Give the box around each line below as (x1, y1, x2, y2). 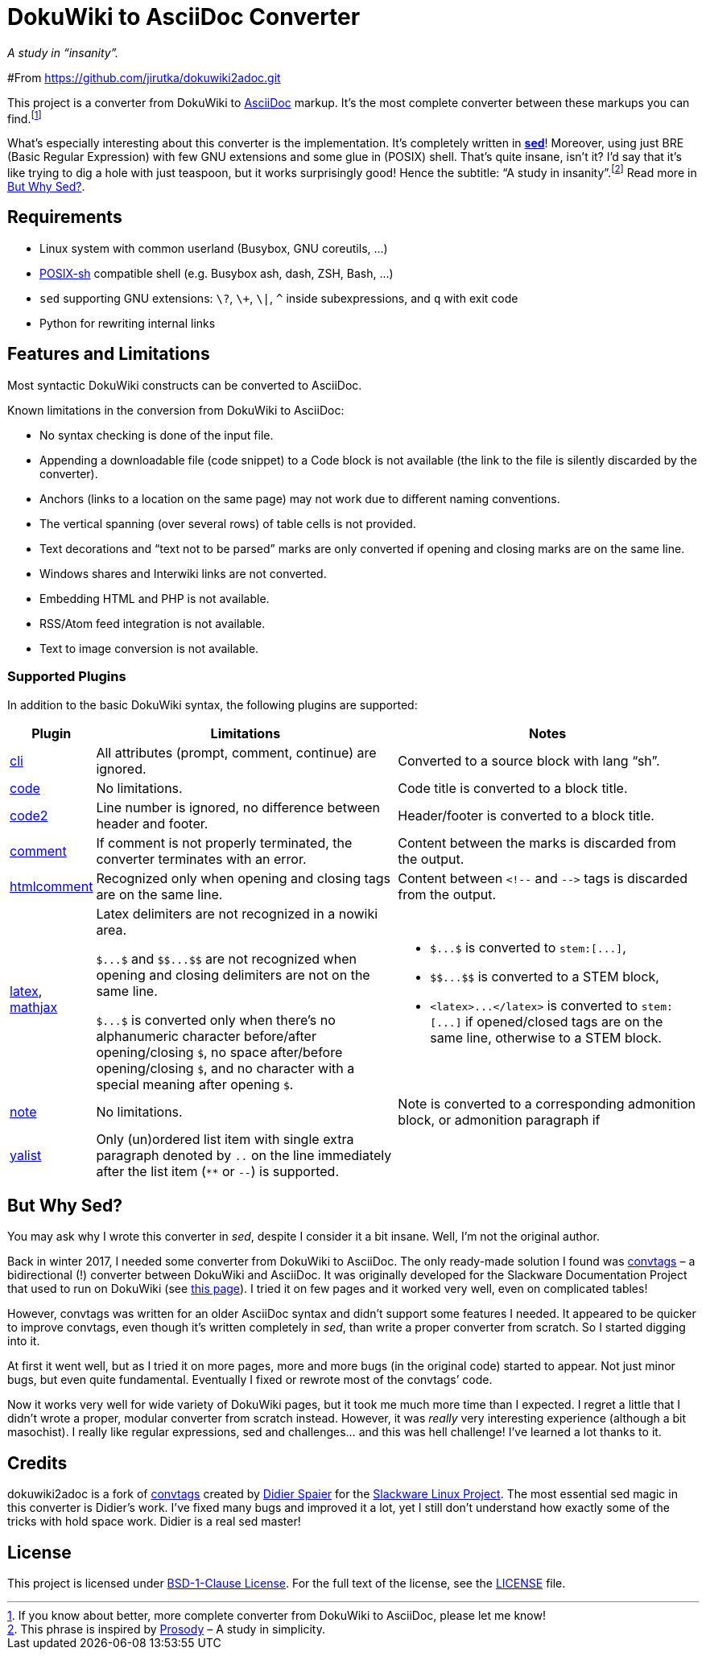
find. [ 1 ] (7, 109, 42, 126)
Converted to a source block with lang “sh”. (398, 752, 660, 769)
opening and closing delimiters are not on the (96, 966, 370, 983)
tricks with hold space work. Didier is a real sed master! (7, 1514, 301, 1529)
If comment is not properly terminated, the (96, 834, 353, 851)
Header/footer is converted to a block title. (398, 807, 654, 824)
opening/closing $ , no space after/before (96, 1043, 343, 1060)
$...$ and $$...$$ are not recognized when (96, 950, 357, 967)
